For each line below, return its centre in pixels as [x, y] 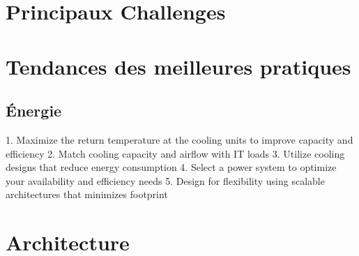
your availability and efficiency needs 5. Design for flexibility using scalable [165, 180]
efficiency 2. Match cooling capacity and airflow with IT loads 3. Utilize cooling [175, 153]
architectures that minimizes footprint [87, 194]
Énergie [34, 111]
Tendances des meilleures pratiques [178, 66]
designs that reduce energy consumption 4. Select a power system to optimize [171, 167]
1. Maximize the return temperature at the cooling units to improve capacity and [179, 139]
